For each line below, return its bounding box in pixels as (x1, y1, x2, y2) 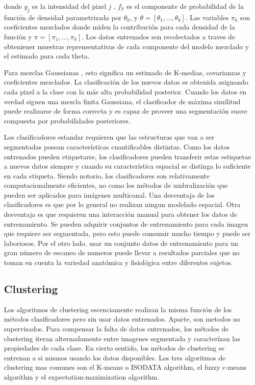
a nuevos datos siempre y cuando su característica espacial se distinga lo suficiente (4, 161, 251, 171)
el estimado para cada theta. (4, 51, 90, 61)
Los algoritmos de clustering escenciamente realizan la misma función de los (4, 304, 232, 314)
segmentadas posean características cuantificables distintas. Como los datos (4, 141, 230, 151)
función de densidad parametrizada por (4, 12, 122, 22)
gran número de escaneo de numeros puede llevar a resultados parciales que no (4, 247, 240, 258)
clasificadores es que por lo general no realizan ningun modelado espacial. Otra (4, 199, 241, 209)
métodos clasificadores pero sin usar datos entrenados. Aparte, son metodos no (4, 314, 240, 324)
